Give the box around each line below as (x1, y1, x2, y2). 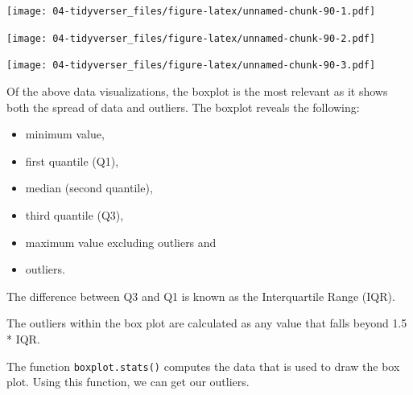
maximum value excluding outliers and (25, 233, 217, 250)
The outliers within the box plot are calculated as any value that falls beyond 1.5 (6, 315, 407, 331)
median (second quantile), (25, 179, 153, 196)
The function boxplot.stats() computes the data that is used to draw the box (6, 357, 400, 374)
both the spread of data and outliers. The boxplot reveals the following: (6, 98, 360, 115)
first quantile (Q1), (25, 152, 119, 169)
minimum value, (25, 125, 105, 142)
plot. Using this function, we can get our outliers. (6, 373, 250, 390)
